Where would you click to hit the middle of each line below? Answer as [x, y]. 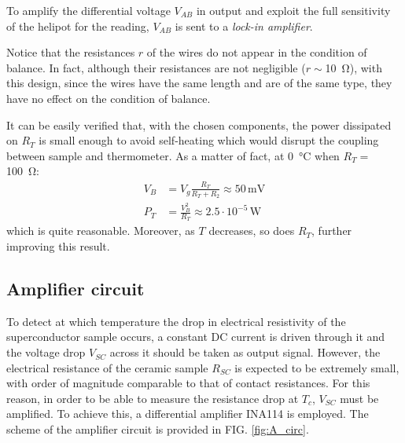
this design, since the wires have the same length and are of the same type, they [199, 83]
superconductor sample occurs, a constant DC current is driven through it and [196, 337]
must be [359, 398]
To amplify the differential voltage [88, 10]
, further [332, 231]
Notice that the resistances [71, 52]
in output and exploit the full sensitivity [293, 10]
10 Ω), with [353, 67]
